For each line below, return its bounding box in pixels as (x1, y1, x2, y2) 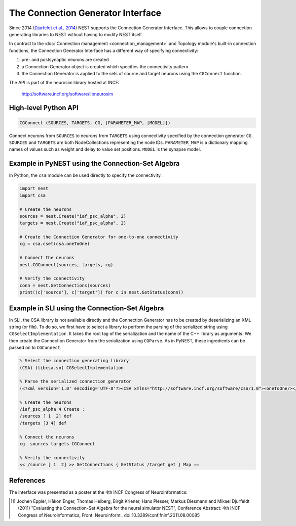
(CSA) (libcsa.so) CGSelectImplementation (19, 365, 124, 371)
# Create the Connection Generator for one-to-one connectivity (19, 234, 179, 240)
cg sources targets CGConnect (19, 441, 96, 446)
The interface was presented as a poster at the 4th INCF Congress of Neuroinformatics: (9, 489, 187, 495)
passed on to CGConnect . (9, 344, 62, 351)
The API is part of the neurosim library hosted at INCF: (9, 80, 119, 86)
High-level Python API (9, 104, 79, 112)
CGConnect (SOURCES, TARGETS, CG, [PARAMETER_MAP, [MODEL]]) (19, 120, 171, 126)
